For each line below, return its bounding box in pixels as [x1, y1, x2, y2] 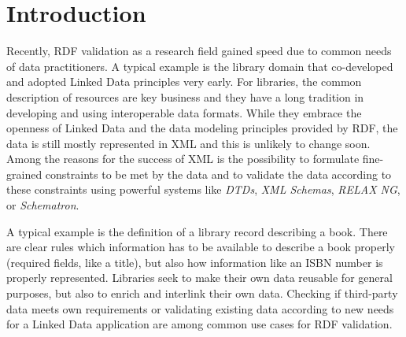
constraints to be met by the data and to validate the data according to [45, 165, 392, 182]
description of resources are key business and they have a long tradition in [6, 88, 364, 105]
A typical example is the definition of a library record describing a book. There [6, 223, 388, 239]
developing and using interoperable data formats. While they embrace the [6, 104, 362, 120]
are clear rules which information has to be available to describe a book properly [6, 239, 396, 255]
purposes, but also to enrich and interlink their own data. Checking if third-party [6, 285, 398, 302]
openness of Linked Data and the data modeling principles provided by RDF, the [6, 120, 398, 136]
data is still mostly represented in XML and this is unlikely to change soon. [6, 135, 371, 151]
